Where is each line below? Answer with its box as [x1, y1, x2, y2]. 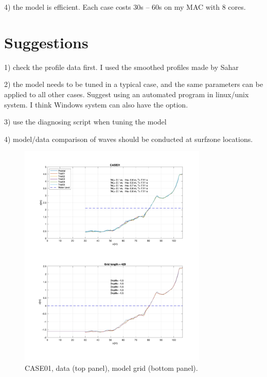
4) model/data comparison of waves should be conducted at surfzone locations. [4, 133, 253, 144]
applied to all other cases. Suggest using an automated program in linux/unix [4, 88, 249, 99]
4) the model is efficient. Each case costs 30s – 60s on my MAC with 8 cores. [4, 2, 246, 12]
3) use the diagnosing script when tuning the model [4, 116, 167, 127]
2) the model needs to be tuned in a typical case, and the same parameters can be [4, 79, 263, 89]
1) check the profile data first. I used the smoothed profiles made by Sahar [4, 61, 239, 72]
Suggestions [4, 31, 88, 52]
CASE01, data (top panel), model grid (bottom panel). [25, 363, 198, 373]
